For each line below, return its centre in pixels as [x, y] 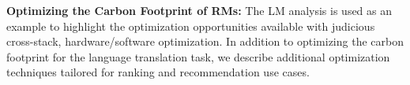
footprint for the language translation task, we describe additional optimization [198, 56]
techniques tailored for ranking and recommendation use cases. [158, 72]
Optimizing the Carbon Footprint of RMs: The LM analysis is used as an [199, 10]
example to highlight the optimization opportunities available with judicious [191, 26]
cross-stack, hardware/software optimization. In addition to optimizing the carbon [205, 41]
